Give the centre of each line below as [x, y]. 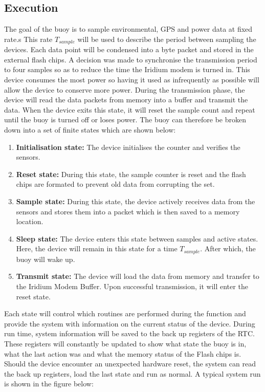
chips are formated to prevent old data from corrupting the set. [115, 184]
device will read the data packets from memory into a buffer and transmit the [126, 100]
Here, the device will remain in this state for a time [97, 248]
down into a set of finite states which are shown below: [90, 129]
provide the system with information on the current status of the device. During [130, 323]
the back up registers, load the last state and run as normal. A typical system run [132, 373]
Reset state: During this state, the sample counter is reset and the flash [131, 174]
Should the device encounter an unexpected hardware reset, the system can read [130, 364]
